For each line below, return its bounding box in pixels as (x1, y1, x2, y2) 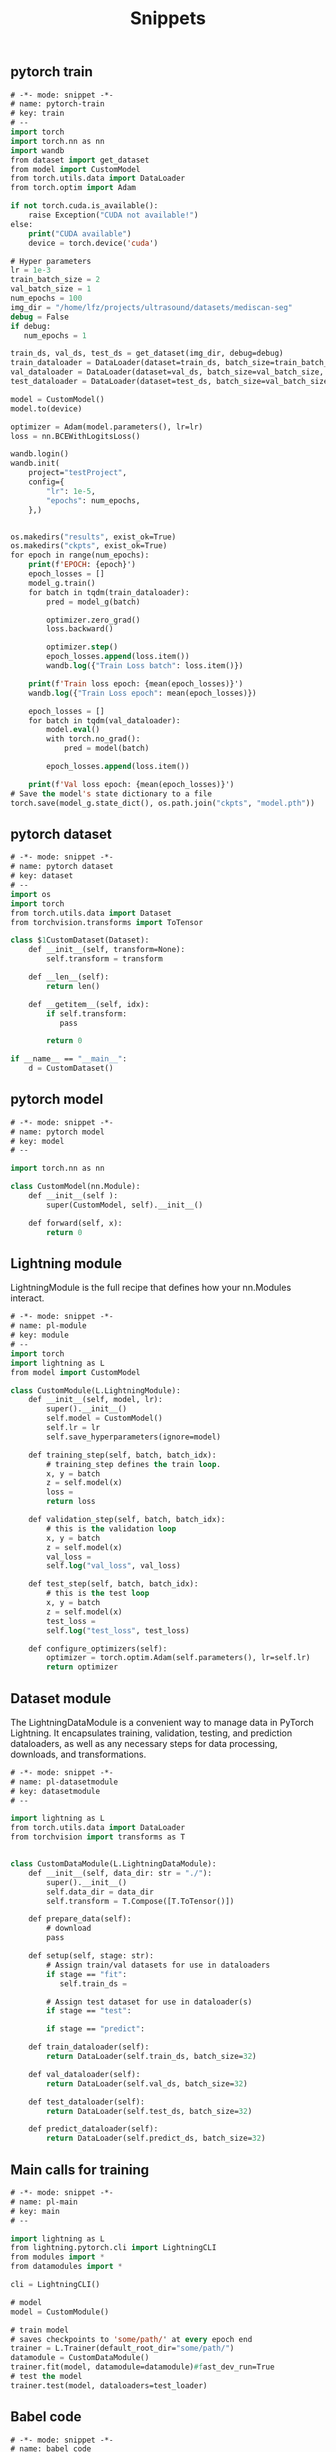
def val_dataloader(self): (28, 2069, 141, 2079)
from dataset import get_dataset (10, 155, 150, 165)
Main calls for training (10, 2161, 150, 2178)
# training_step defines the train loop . (46, 1459, 222, 1469)
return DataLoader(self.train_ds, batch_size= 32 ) (46, 2052, 257, 2062)
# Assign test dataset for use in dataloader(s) (46, 1997, 253, 2007)
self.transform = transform (46, 954, 163, 964)
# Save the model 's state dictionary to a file (10, 788, 213, 799)
